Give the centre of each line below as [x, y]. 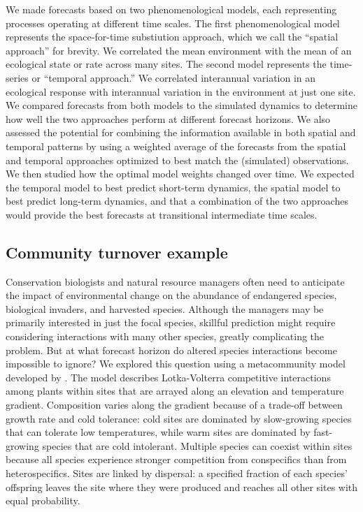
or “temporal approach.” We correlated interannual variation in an [174, 77]
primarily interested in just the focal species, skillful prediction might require [171, 322]
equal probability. [43, 500]
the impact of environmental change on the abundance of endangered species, [171, 295]
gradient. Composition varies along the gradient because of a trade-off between [174, 405]
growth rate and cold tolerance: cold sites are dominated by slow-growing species [179, 418]
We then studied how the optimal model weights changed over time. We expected [180, 174]
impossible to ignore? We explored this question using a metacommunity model [176, 364]
